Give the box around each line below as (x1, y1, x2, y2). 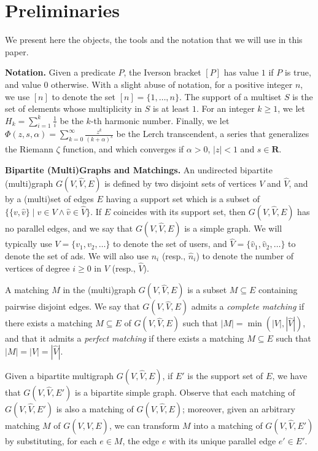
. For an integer (196, 102, 255, 115)
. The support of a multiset (179, 90, 282, 103)
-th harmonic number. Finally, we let (90, 114, 230, 127)
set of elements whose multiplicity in (5, 102, 142, 115)
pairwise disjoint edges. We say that (5, 300, 140, 313)
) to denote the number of (196, 249, 294, 262)
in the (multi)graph (63, 283, 136, 296)
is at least (152, 102, 190, 115)
